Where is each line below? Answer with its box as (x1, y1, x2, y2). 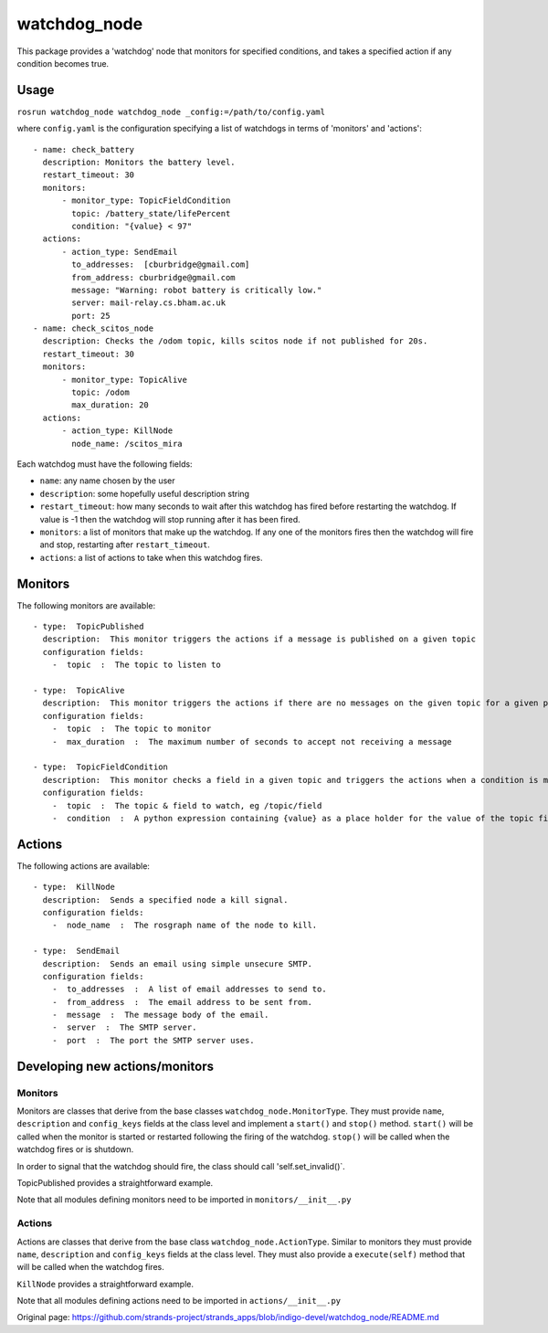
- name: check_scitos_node (33, 323, 154, 333)
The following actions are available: (16, 860, 151, 872)
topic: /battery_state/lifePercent (71, 208, 231, 218)
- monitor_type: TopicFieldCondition (61, 196, 231, 206)
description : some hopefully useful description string (39, 488, 250, 499)
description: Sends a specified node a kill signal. (42, 894, 289, 905)
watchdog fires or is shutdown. (16, 1144, 134, 1155)
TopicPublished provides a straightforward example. (16, 1177, 214, 1188)
